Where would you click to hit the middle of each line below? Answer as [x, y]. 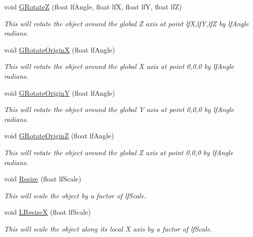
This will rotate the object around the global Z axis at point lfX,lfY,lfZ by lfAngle [126, 23]
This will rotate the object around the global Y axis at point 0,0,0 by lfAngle [119, 109]
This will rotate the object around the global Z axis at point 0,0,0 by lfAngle [119, 152]
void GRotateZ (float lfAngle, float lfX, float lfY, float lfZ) [93, 6]
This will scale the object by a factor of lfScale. [75, 195]
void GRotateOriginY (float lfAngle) [60, 92]
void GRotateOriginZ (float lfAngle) [59, 136]
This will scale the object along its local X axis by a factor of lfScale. [108, 228]
